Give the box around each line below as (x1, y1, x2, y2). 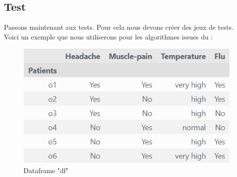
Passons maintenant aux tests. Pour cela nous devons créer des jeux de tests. (4, 22, 234, 32)
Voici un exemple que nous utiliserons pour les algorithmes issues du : (4, 31, 213, 41)
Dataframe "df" (23, 165, 68, 176)
